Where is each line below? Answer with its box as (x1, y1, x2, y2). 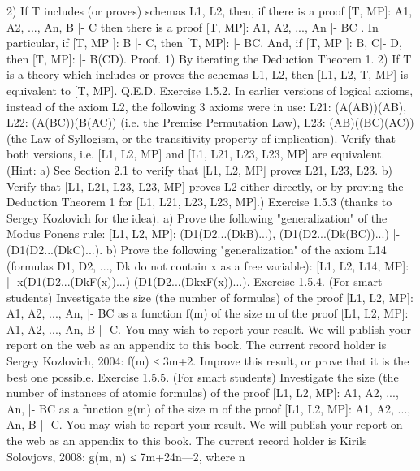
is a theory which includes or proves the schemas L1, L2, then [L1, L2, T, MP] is (6, 66, 409, 83)
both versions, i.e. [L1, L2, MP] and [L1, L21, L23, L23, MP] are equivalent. (6, 145, 385, 162)
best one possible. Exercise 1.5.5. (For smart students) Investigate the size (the (6, 368, 399, 385)
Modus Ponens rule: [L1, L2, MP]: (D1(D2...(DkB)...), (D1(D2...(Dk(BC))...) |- (6, 225, 401, 242)
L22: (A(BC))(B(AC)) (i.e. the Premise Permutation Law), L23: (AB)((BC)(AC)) (6, 114, 414, 131)
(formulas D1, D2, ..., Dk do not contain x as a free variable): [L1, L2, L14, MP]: (6, 257, 409, 274)
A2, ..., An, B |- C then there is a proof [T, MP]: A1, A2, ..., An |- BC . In (6, 18, 379, 35)
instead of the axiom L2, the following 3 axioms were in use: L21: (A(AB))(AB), (6, 97, 407, 115)
